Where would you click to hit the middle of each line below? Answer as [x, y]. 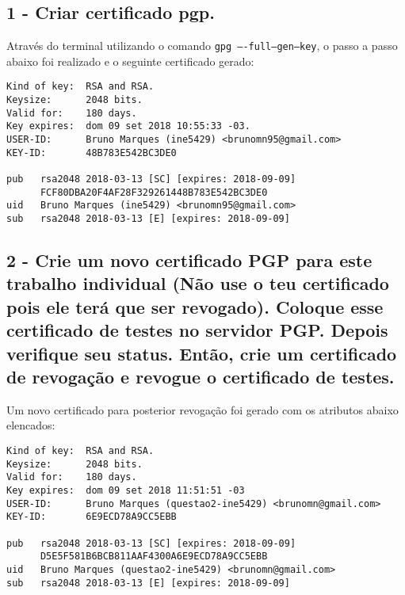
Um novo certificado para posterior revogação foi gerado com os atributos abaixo [202, 409]
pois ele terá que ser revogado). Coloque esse [195, 306]
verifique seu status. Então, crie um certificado [202, 353]
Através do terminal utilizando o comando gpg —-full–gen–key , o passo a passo [202, 46]
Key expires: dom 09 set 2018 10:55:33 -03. [128, 126]
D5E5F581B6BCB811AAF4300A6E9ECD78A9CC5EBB [154, 557]
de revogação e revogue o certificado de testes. [201, 377]
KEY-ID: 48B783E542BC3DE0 [92, 153]
